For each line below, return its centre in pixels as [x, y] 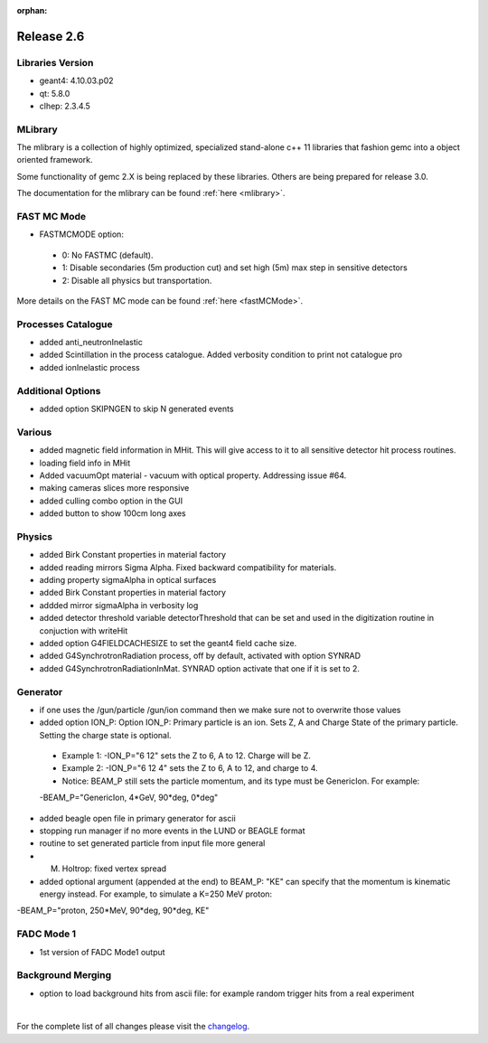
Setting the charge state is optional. [105, 735]
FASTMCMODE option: [81, 234]
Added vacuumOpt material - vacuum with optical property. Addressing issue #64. [193, 475]
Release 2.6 [51, 36]
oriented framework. [55, 160]
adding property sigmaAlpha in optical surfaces [128, 580]
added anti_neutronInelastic [91, 343]
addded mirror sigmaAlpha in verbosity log [119, 605]
